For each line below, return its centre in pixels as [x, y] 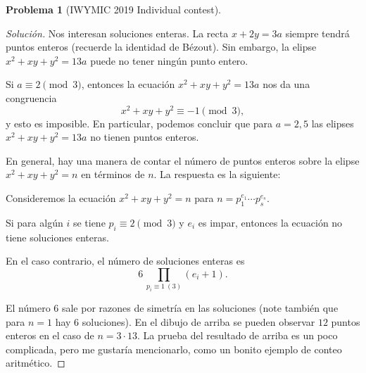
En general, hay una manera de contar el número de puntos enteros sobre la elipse [183, 160]
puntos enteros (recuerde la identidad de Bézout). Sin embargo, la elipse [161, 47]
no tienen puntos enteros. [145, 137]
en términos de [113, 174]
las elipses [333, 123]
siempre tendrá [317, 33]
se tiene [89, 222]
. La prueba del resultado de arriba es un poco [238, 335]
